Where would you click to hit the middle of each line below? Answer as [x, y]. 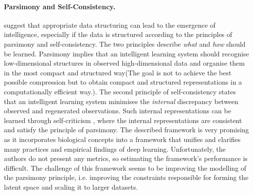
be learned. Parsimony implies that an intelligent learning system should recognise [126, 53]
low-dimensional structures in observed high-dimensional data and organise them [124, 63]
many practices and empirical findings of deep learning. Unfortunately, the [115, 149]
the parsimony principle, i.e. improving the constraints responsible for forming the [126, 177]
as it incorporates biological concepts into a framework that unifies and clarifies [122, 139]
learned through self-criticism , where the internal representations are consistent [123, 120]
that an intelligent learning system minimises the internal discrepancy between [121, 101]
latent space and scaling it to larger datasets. [71, 186]
